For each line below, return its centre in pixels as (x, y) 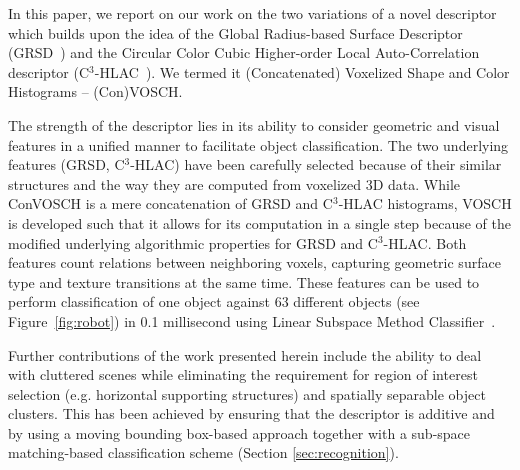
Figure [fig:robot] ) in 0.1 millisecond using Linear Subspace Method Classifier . (252, 320)
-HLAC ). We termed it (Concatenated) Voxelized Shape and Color (302, 71)
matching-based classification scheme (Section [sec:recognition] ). (203, 452)
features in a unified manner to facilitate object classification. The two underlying (258, 144)
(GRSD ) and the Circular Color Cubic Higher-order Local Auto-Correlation (244, 52)
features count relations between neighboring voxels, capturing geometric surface (254, 262)
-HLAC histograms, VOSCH (425, 203)
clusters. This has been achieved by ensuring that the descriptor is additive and (251, 413)
